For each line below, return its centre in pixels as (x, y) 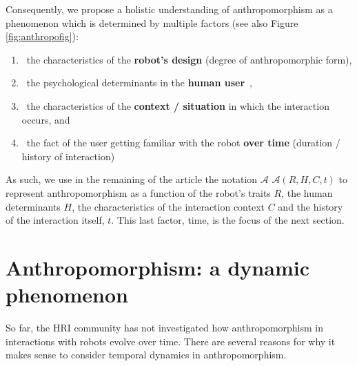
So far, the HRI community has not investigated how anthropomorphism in (165, 328)
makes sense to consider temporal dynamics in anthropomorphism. (146, 355)
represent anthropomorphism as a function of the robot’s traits (138, 192)
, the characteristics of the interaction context (169, 206)
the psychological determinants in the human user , (139, 83)
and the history (310, 206)
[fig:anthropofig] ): (42, 36)
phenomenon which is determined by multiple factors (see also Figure (152, 22)
